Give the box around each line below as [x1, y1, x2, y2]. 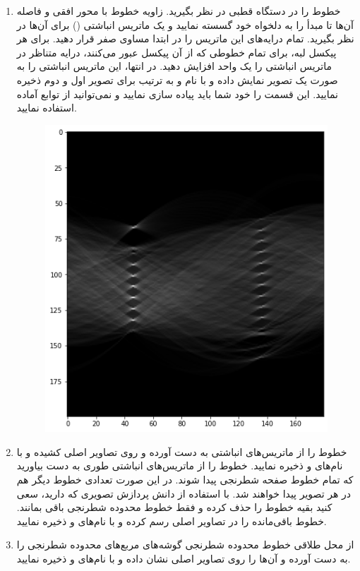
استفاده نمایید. [16, 100, 77, 115]
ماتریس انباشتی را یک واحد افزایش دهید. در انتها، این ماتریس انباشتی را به [16, 59, 332, 73]
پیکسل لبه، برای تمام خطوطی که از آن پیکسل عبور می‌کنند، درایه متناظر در [16, 44, 337, 59]
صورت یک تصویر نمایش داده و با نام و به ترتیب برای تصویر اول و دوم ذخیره [16, 72, 338, 87]
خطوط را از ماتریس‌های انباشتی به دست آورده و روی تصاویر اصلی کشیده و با [16, 444, 347, 459]
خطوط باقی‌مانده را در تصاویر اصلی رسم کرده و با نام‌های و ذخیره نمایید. [16, 513, 327, 528]
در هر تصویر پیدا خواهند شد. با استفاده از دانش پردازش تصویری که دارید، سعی [16, 486, 351, 500]
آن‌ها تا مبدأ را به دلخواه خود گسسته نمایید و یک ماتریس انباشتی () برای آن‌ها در [16, 17, 354, 32]
